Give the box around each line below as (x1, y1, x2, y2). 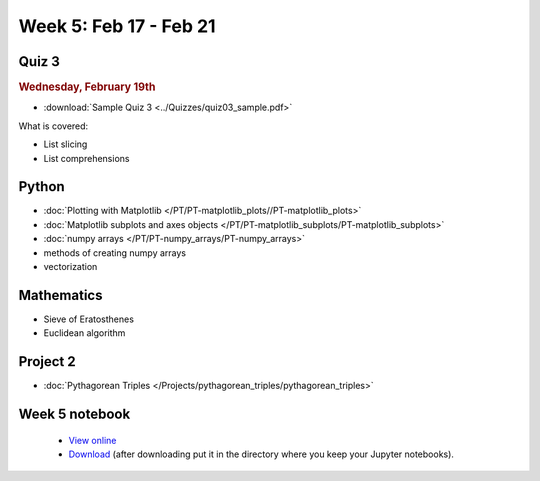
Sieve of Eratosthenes (43, 313, 135, 325)
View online (68, 434, 117, 446)
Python (18, 178, 65, 195)
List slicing (43, 138, 88, 150)
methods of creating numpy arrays (43, 246, 187, 259)
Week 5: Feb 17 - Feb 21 (18, 15, 216, 37)
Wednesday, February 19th (18, 80, 156, 94)
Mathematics (18, 286, 103, 304)
